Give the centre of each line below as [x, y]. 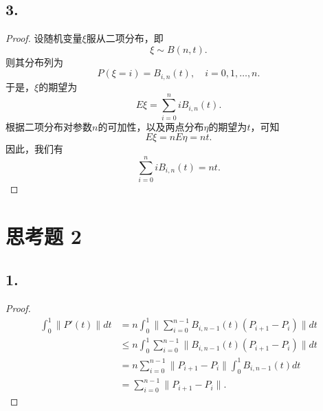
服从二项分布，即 [125, 38]
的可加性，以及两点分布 [151, 126]
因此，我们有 [34, 149]
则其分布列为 [34, 62]
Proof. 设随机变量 [44, 38]
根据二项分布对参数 [49, 126]
